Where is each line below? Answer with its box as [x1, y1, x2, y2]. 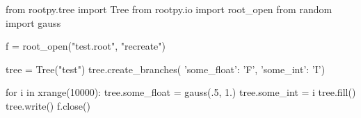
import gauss [6, 15, 61, 30]
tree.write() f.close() [6, 98, 90, 112]
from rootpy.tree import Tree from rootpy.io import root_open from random [6, 2, 332, 16]
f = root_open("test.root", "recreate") [6, 39, 166, 53]
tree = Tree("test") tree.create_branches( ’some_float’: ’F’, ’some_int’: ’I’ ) [6, 61, 326, 76]
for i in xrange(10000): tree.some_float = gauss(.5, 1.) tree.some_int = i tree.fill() [6, 85, 356, 99]
